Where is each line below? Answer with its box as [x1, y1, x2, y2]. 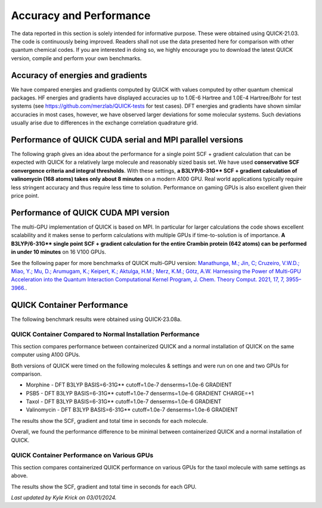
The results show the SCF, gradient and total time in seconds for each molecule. [11, 417, 208, 424]
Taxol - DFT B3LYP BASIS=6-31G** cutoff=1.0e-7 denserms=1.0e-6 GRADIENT [26, 398, 222, 405]
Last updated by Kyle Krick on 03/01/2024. [11, 494, 117, 501]
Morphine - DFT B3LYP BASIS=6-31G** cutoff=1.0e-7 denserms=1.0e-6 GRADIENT [26, 381, 232, 388]
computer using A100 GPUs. [11, 351, 80, 359]
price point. [11, 192, 39, 200]
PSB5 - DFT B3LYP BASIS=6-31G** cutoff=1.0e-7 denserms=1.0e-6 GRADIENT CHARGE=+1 [26, 389, 254, 397]
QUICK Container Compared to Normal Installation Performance [11, 331, 200, 339]
